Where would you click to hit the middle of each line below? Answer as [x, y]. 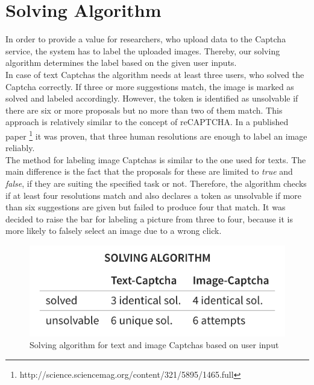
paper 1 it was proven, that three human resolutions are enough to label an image [156, 135]
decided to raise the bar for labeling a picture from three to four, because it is [149, 218]
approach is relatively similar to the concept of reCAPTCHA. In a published [147, 122]
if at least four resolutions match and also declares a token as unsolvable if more [154, 195]
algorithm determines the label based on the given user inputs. [121, 63]
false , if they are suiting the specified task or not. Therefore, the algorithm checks [156, 183]
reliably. [20, 148]
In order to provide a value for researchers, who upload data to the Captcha [146, 39]
